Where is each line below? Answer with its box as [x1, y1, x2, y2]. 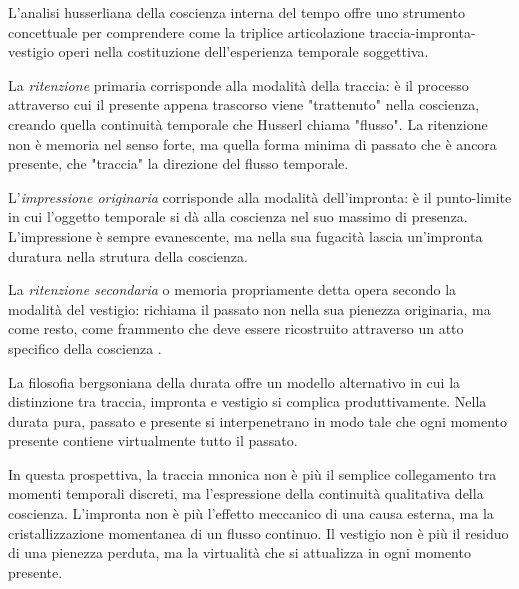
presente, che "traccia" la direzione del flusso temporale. [8, 153, 349, 174]
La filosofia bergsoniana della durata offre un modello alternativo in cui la [8, 371, 461, 392]
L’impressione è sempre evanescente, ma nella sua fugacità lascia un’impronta [8, 225, 483, 246]
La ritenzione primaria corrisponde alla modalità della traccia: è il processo [8, 74, 469, 95]
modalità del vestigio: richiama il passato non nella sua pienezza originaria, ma [8, 298, 491, 319]
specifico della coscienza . [8, 337, 162, 358]
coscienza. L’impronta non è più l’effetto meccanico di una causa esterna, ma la [8, 503, 494, 524]
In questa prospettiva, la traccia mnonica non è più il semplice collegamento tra [8, 463, 497, 484]
